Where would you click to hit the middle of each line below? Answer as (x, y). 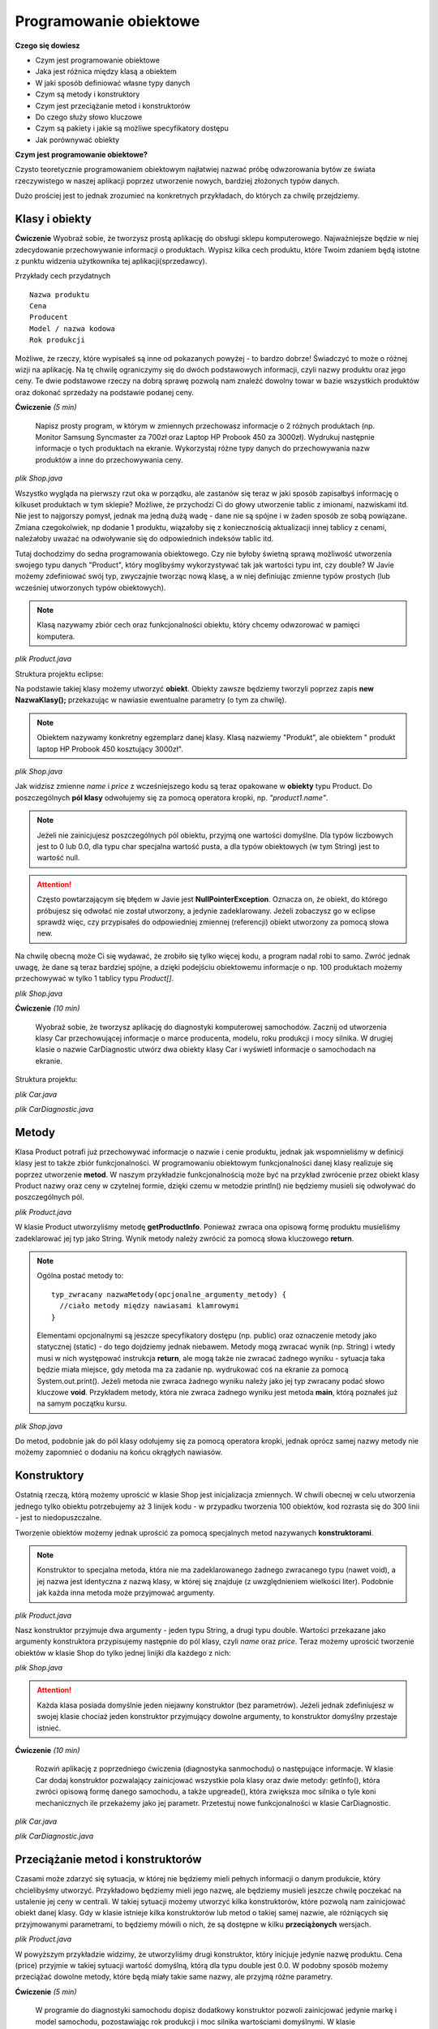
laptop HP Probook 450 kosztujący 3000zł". (110, 749)
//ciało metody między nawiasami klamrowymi (149, 1306)
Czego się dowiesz (47, 45)
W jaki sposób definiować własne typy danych (113, 83)
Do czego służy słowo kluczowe (89, 117)
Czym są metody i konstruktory (88, 94)
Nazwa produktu (60, 295)
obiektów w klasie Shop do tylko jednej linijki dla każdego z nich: (123, 1652)
